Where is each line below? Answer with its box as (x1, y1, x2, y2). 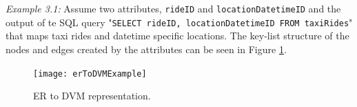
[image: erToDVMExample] (33, 68, 147, 79)
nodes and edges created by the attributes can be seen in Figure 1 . (6, 41, 287, 56)
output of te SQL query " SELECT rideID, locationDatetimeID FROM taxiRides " (6, 14, 353, 29)
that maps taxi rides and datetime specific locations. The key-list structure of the (6, 28, 349, 43)
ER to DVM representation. (33, 88, 151, 103)
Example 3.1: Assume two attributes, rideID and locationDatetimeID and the (6, 1, 341, 15)
